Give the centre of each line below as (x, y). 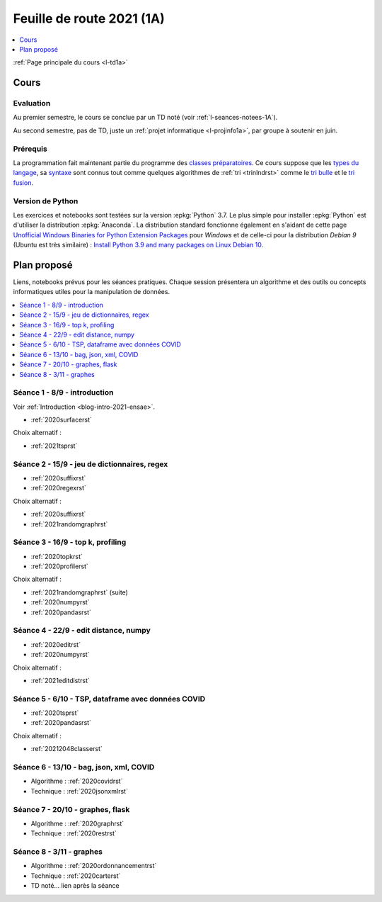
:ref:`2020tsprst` (55, 713)
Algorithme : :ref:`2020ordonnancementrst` (94, 866)
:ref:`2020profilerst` (59, 566)
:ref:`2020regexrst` (58, 488)
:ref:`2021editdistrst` (60, 680)
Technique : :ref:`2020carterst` (76, 876)
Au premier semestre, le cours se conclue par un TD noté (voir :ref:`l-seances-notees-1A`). (145, 118)
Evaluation (32, 103)
